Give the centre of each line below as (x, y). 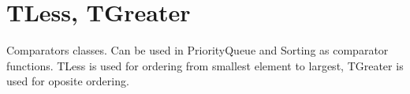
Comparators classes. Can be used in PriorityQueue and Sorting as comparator (198, 50)
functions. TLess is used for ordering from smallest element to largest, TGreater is (205, 65)
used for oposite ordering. (68, 81)
